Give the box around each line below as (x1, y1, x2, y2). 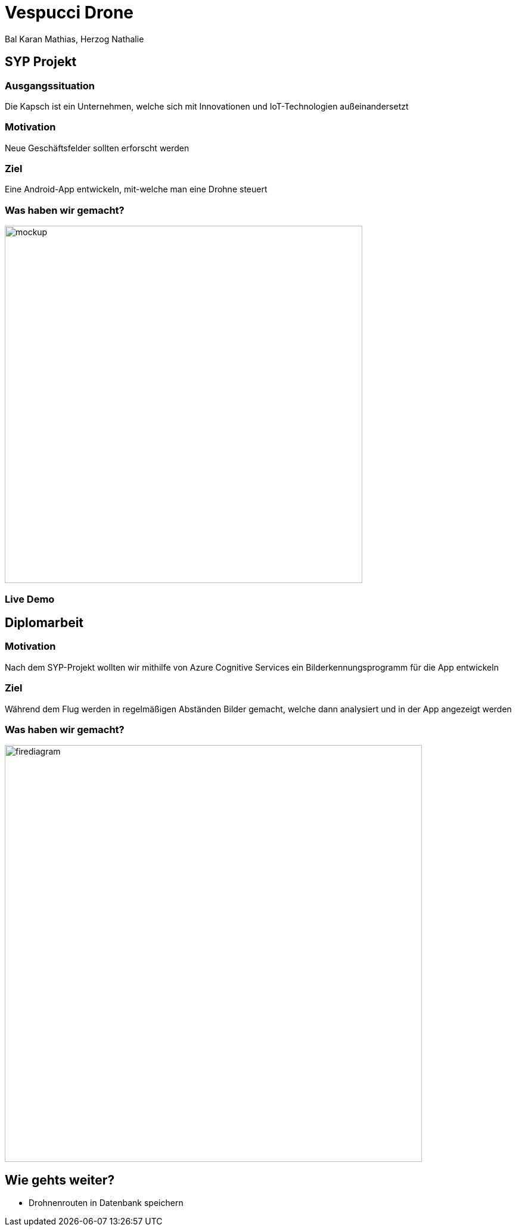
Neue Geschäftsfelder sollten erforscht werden (5, 142, 189, 153)
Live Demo (5, 593, 55, 605)
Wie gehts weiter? (5, 1172, 115, 1188)
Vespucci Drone (5, 2, 134, 23)
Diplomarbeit (5, 615, 84, 631)
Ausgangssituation (5, 79, 95, 92)
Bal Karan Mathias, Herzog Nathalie (5, 33, 144, 44)
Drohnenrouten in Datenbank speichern (29, 1198, 184, 1208)
